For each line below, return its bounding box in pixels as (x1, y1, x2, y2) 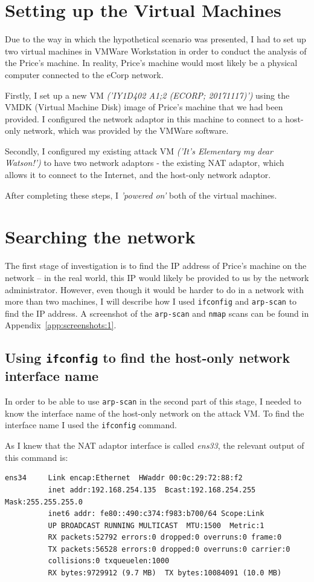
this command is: (5, 451, 68, 463)
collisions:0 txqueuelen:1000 (48, 557, 170, 566)
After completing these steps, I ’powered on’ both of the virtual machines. (5, 188, 277, 201)
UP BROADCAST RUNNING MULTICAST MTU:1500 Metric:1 (48, 521, 264, 530)
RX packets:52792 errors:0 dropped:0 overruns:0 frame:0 (48, 533, 282, 542)
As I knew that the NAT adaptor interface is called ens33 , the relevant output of (5, 439, 304, 452)
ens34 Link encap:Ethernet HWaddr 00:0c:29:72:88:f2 (5, 474, 243, 483)
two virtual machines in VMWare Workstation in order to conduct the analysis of (5, 44, 307, 57)
